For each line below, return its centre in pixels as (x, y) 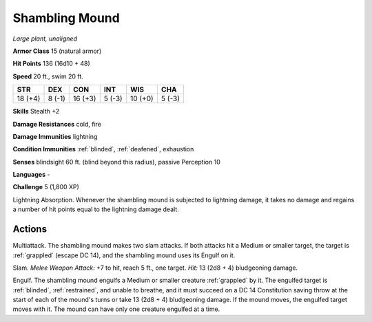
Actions (30, 229)
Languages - (31, 175)
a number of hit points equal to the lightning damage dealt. (96, 209)
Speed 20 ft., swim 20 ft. (48, 76)
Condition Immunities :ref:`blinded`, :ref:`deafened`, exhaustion (103, 149)
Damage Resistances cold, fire (57, 124)
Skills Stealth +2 (36, 111)
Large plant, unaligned (45, 39)
